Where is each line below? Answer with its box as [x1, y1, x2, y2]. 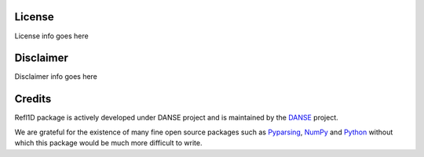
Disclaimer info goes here [14, 72, 98, 81]
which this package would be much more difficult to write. [14, 138, 203, 148]
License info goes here [14, 31, 90, 41]
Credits [14, 92, 52, 105]
